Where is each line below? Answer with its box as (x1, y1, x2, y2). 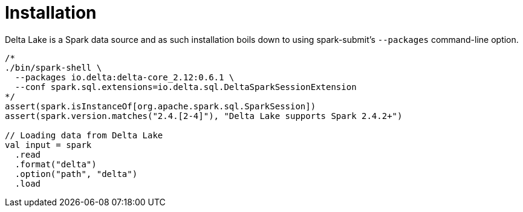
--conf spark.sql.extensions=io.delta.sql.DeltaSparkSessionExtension (15, 82, 357, 92)
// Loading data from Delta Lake (5, 130, 163, 140)
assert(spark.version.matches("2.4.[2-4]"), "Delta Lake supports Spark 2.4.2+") (5, 111, 403, 121)
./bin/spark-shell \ (5, 62, 102, 72)
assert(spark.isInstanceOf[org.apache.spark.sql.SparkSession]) (5, 101, 316, 111)
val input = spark (5, 140, 92, 150)
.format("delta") (15, 159, 97, 169)
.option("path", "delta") (15, 169, 138, 179)
